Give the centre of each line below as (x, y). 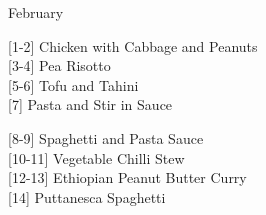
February (36, 12)
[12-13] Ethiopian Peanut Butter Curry (127, 177)
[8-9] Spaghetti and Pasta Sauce (106, 137)
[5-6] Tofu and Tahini (73, 84)
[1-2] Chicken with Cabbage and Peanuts (133, 45)
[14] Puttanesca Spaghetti (87, 196)
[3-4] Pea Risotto (59, 65)
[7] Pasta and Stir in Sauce (90, 104)
